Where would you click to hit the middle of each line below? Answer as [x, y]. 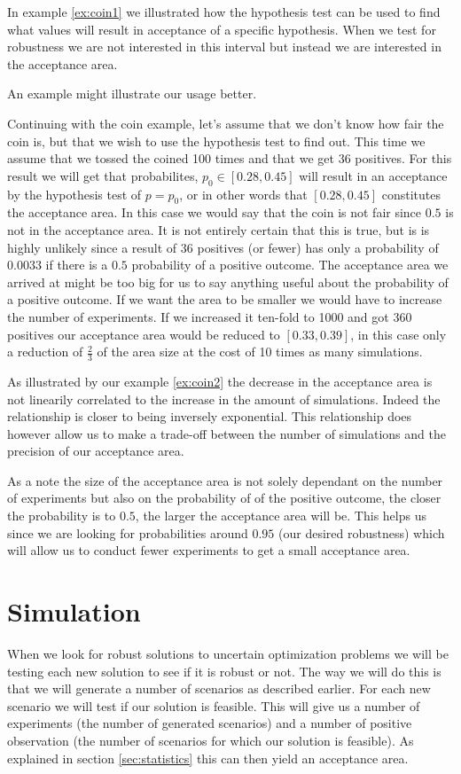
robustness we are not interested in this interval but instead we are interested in [224, 47]
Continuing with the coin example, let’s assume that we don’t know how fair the [226, 123]
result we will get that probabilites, [103, 175]
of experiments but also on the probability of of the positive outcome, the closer [224, 498]
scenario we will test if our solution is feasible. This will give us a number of [214, 705]
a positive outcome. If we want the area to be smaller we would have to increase [225, 299]
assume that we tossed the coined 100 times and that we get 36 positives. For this [230, 158]
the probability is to [62, 516]
